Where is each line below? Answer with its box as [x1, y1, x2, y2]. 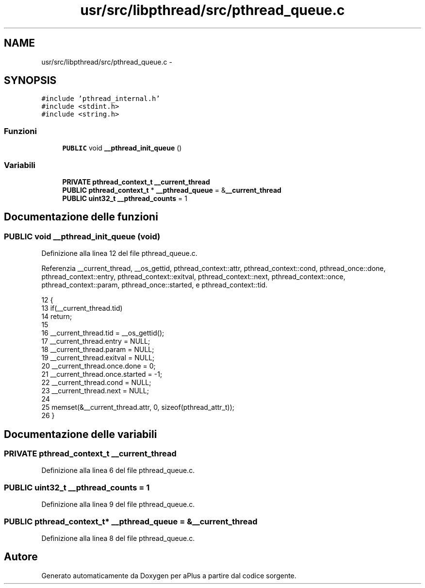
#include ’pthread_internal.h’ [41, 95, 160, 103]
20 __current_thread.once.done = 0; [41, 362, 156, 370]
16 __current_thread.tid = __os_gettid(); [41, 329, 164, 337]
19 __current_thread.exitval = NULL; [41, 353, 155, 362]
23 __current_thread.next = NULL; [41, 386, 149, 395]
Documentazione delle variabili [4, 428, 157, 440]
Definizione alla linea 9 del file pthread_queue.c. [41, 500, 195, 509]
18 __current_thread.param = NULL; [41, 345, 154, 354]
